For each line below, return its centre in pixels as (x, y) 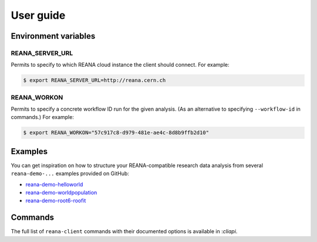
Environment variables (53, 36)
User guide (38, 15)
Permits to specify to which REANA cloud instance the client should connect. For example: (120, 65)
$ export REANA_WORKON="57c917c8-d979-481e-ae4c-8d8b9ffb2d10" (116, 133)
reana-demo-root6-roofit (56, 201)
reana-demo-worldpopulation (61, 193)
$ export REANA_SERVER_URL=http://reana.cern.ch (95, 80)
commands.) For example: (43, 117)
